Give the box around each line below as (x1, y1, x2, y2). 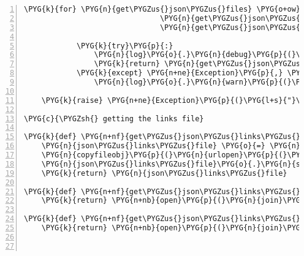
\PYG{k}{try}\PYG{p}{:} (76, 41, 173, 50)
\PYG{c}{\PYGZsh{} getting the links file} (24, 114, 204, 123)
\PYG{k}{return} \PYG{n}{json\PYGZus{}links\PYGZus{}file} (41, 168, 287, 178)
